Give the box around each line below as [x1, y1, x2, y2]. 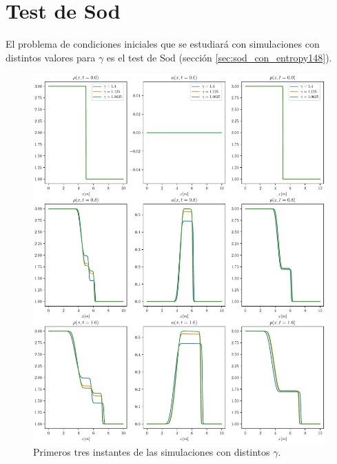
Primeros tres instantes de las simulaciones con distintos [33, 445, 270, 459]
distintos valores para [6, 50, 96, 64]
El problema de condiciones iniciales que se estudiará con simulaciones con [6, 37, 320, 51]
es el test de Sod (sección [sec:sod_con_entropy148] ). [106, 50, 332, 64]
